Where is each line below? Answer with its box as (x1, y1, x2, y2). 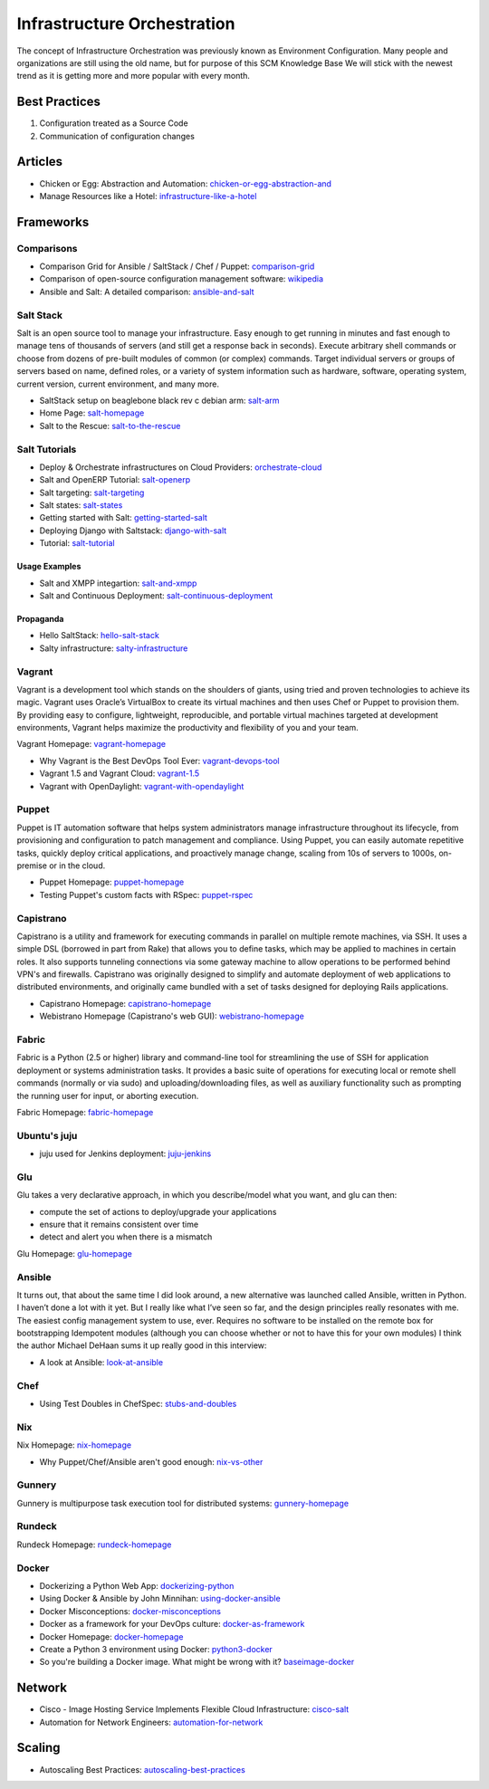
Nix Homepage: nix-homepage (16, 1440, 131, 1450)
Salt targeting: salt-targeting (39, 487, 145, 498)
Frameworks (16, 214, 90, 230)
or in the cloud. (48, 860, 106, 871)
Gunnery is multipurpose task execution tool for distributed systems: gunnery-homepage (16, 1497, 349, 1508)
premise (16, 860, 47, 871)
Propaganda (16, 614, 64, 624)
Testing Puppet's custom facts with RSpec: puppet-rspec (39, 889, 254, 900)
